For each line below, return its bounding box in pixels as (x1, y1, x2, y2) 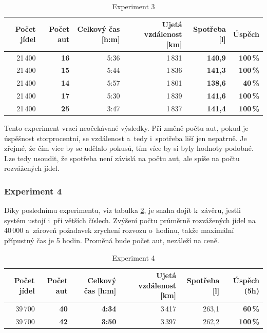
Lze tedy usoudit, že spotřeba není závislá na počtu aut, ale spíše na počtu (4, 152, 240, 163)
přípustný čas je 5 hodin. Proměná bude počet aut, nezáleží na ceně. (4, 235, 219, 246)
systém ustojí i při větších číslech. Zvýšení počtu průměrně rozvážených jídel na (4, 214, 256, 225)
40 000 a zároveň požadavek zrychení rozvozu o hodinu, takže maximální (4, 225, 234, 236)
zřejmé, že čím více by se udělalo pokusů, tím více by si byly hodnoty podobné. (4, 143, 254, 153)
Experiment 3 (112, 1, 155, 11)
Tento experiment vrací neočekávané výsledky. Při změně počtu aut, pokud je (4, 123, 249, 133)
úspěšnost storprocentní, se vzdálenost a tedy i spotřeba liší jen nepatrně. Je (4, 132, 247, 143)
